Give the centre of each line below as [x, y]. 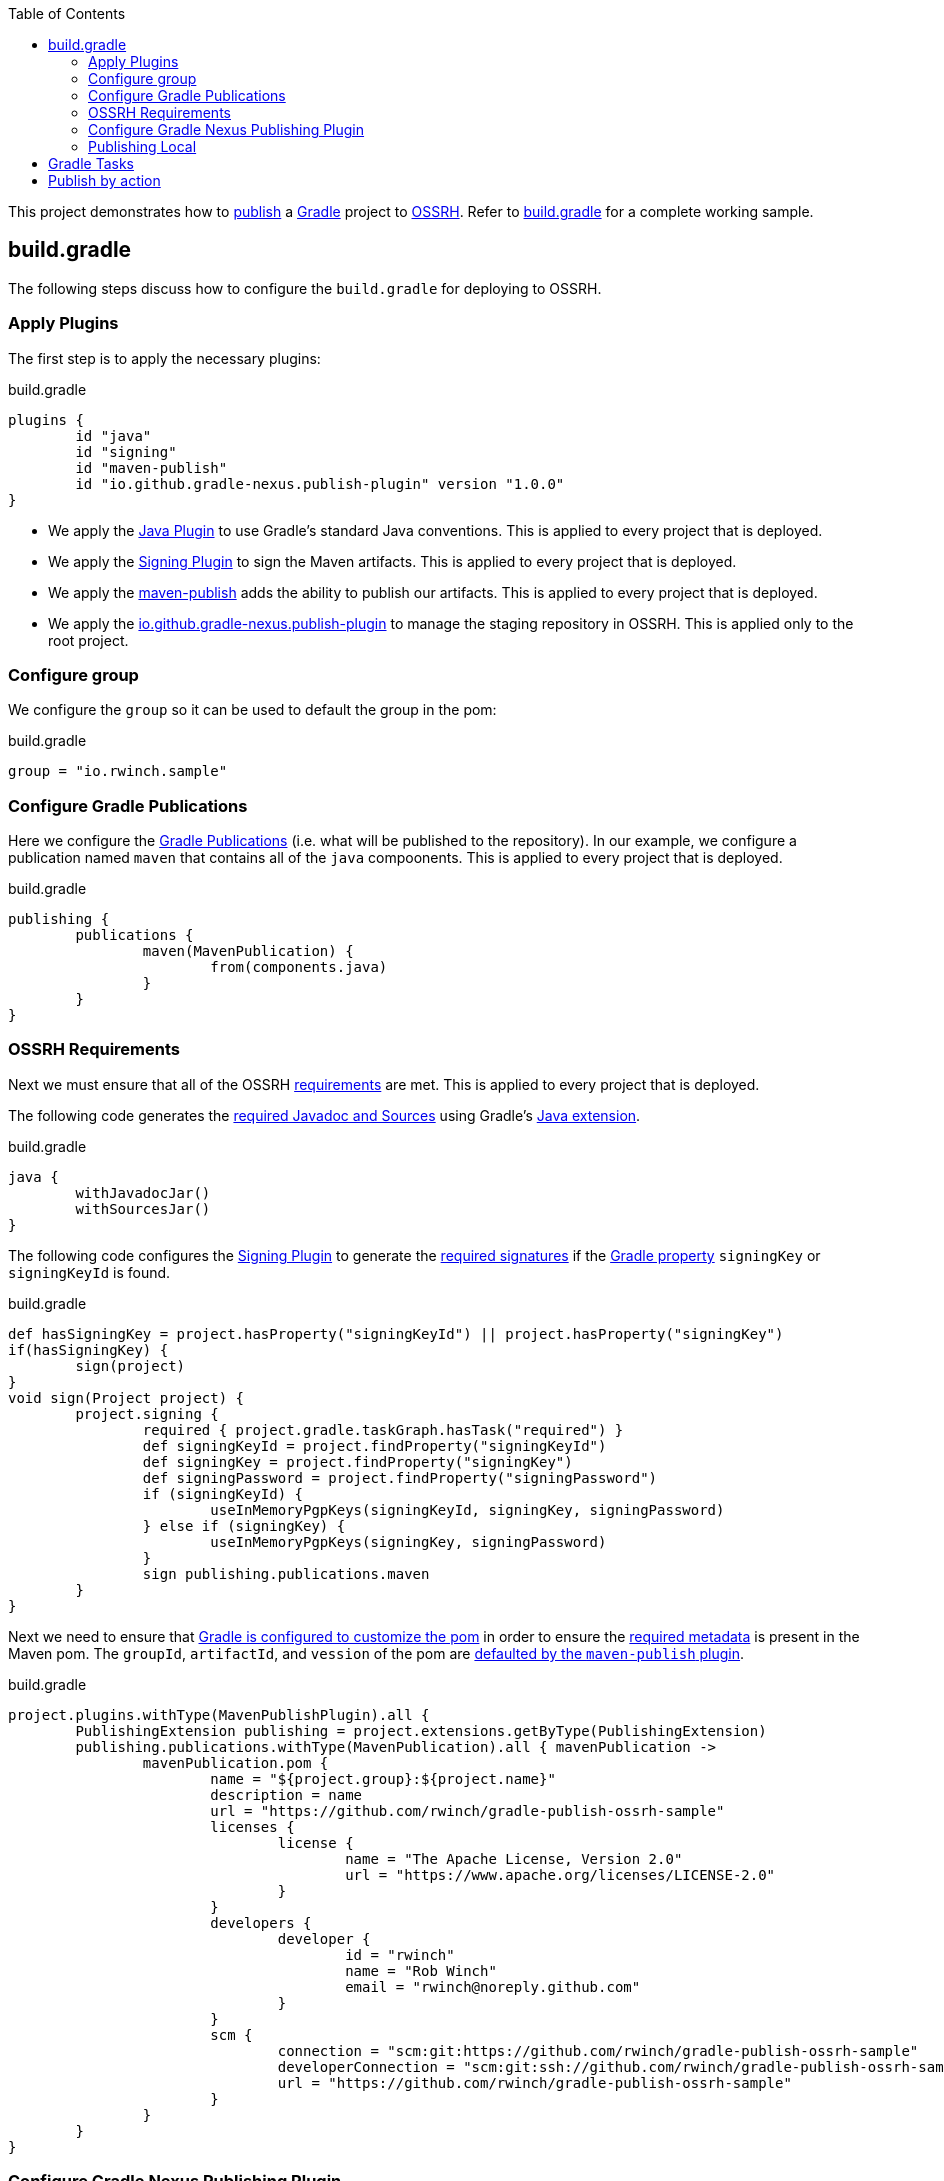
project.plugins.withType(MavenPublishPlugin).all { [219, 1714]
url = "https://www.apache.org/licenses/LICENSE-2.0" [560, 1874]
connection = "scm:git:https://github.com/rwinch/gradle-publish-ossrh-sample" [598, 2050]
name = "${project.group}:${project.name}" [383, 1778]
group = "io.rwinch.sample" [118, 771]
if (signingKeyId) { [223, 1493]
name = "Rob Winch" [421, 1970]
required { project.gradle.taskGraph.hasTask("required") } [383, 1429]
